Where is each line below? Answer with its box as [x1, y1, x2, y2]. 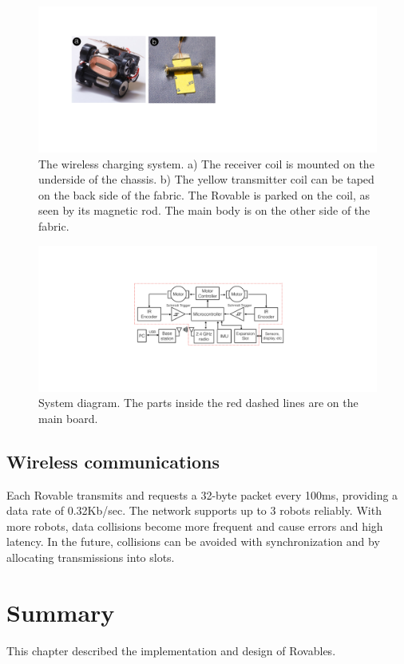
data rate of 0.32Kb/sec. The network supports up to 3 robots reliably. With [6, 502, 382, 519]
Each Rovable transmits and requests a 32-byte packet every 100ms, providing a [6, 486, 398, 503]
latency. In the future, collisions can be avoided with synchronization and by [6, 533, 380, 550]
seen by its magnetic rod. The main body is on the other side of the [38, 202, 370, 219]
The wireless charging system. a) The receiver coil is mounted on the [38, 155, 374, 172]
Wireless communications [6, 449, 220, 473]
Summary [6, 595, 115, 628]
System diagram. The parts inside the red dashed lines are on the [38, 394, 358, 411]
